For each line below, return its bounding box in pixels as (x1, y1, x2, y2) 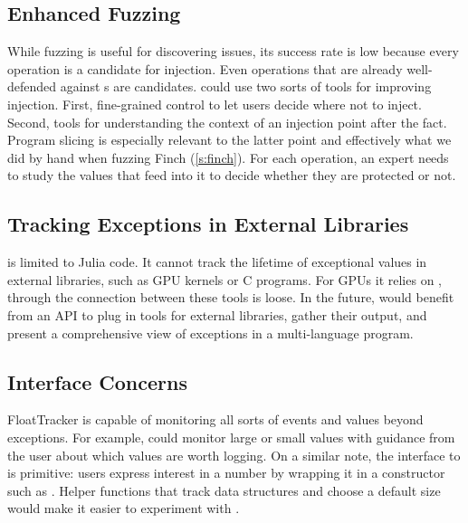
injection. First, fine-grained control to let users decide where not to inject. (7, 94, 422, 113)
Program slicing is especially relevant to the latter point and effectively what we (7, 130, 452, 149)
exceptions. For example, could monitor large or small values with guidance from (7, 427, 455, 446)
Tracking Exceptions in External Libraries (7, 210, 409, 238)
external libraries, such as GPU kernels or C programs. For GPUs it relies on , (7, 270, 442, 289)
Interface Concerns (7, 367, 187, 395)
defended (7, 77, 57, 96)
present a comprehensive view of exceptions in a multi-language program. (7, 323, 414, 342)
